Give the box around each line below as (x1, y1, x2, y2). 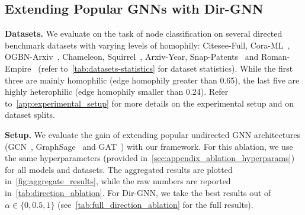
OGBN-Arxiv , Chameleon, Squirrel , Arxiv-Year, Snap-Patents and (5, 50, 259, 63)
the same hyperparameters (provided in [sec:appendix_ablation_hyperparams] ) (5, 152, 295, 164)
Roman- (261, 50, 290, 63)
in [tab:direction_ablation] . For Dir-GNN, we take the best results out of (5, 186, 271, 198)
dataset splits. (5, 108, 56, 121)
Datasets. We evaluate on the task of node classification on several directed (5, 27, 282, 40)
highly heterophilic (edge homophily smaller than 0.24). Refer (5, 85, 229, 98)
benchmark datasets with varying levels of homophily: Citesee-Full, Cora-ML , (5, 38, 290, 51)
